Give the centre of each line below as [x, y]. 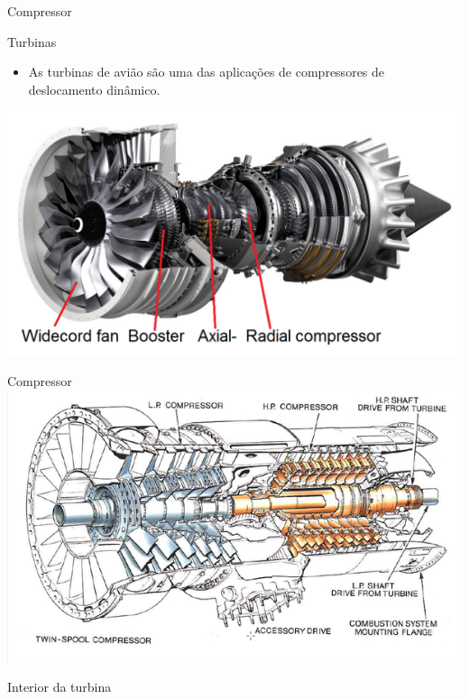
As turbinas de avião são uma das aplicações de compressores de [207, 72]
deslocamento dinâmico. [94, 89]
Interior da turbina [60, 687]
